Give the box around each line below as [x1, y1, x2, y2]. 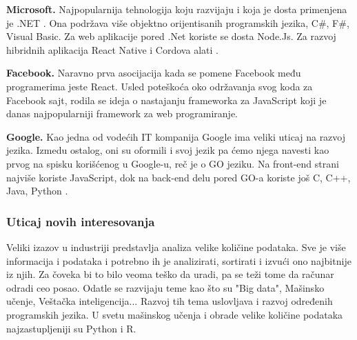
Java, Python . [6, 183, 68, 198]
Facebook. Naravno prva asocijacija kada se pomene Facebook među [6, 66, 301, 80]
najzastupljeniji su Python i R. [6, 321, 136, 335]
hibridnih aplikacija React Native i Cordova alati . [6, 42, 218, 57]
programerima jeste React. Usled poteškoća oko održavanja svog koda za [6, 79, 313, 93]
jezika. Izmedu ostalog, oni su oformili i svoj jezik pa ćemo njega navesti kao [6, 143, 329, 157]
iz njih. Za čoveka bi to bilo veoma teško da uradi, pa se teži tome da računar [6, 267, 334, 281]
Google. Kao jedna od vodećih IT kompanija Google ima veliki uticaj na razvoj [6, 129, 346, 143]
